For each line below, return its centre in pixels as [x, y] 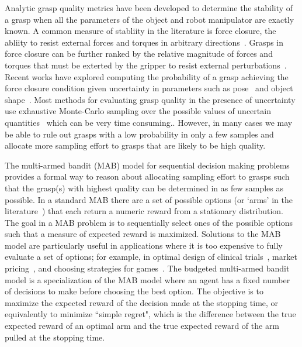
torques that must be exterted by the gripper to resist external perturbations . [146, 65]
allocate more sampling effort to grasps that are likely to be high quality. [135, 145]
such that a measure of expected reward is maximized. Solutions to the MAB [143, 234]
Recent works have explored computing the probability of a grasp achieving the [147, 76]
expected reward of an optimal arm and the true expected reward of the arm [142, 326]
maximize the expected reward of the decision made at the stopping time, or [142, 302]
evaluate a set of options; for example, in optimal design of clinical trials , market [151, 257]
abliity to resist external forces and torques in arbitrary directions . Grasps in [144, 42]
